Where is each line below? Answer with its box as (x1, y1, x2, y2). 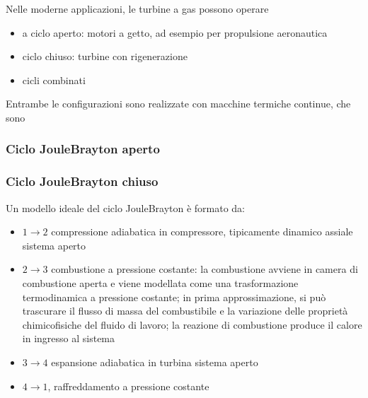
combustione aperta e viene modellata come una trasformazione (22, 276, 299, 290)
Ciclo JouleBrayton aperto (6, 140, 160, 158)
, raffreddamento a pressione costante (47, 378, 209, 393)
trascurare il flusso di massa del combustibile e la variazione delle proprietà (22, 303, 348, 318)
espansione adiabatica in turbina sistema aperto (51, 354, 258, 369)
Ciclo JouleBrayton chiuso (6, 172, 159, 190)
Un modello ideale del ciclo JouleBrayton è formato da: (6, 200, 246, 215)
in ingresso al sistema (22, 331, 115, 346)
